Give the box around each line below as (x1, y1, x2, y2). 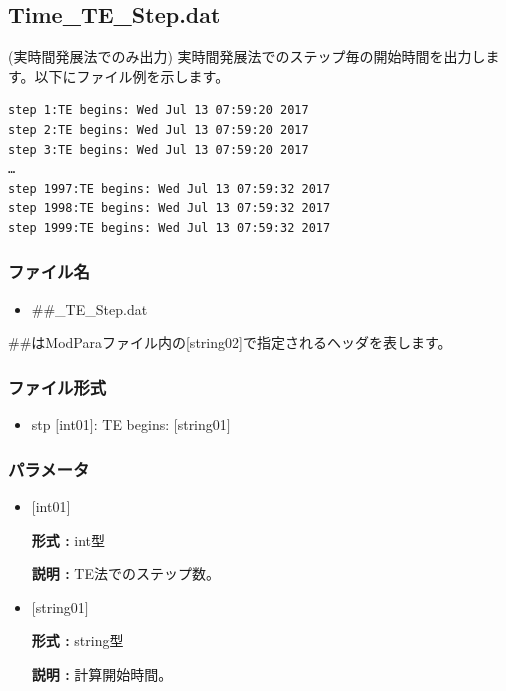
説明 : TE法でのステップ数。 (31, 563, 220, 584)
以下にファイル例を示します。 (34, 65, 230, 86)
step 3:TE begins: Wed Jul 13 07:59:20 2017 (8, 142, 309, 157)
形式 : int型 (31, 529, 106, 550)
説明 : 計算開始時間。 (31, 663, 173, 684)
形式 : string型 (31, 630, 124, 651)
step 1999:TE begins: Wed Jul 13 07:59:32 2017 (8, 220, 331, 235)
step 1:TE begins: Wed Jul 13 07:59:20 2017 (8, 103, 309, 118)
